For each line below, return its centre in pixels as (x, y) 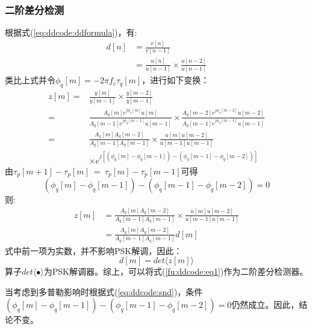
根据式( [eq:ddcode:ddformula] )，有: (71, 32)
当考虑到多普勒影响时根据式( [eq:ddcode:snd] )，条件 (104, 291)
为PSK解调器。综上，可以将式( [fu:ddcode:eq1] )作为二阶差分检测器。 (176, 271)
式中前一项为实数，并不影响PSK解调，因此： (94, 250)
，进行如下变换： (176, 80)
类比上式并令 (30, 80)
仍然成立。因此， (265, 305)
